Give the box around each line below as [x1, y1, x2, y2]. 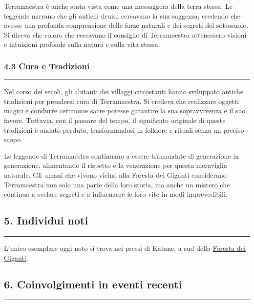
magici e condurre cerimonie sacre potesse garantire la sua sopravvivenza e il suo [4, 105, 246, 116]
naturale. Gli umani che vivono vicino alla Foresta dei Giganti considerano [4, 169, 227, 180]
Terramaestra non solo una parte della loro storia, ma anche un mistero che [4, 179, 230, 189]
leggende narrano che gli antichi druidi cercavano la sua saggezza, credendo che [4, 10, 241, 20]
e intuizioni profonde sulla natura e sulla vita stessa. [4, 39, 160, 49]
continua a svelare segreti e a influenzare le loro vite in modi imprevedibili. [4, 189, 228, 199]
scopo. [4, 134, 22, 144]
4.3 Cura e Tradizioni [4, 60, 90, 72]
